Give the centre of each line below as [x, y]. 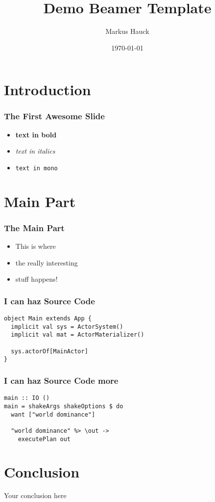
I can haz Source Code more [61, 381]
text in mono [36, 168]
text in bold [36, 134]
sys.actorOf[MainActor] [49, 351]
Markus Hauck [127, 31]
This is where [36, 246]
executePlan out [44, 439]
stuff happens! [36, 279]
